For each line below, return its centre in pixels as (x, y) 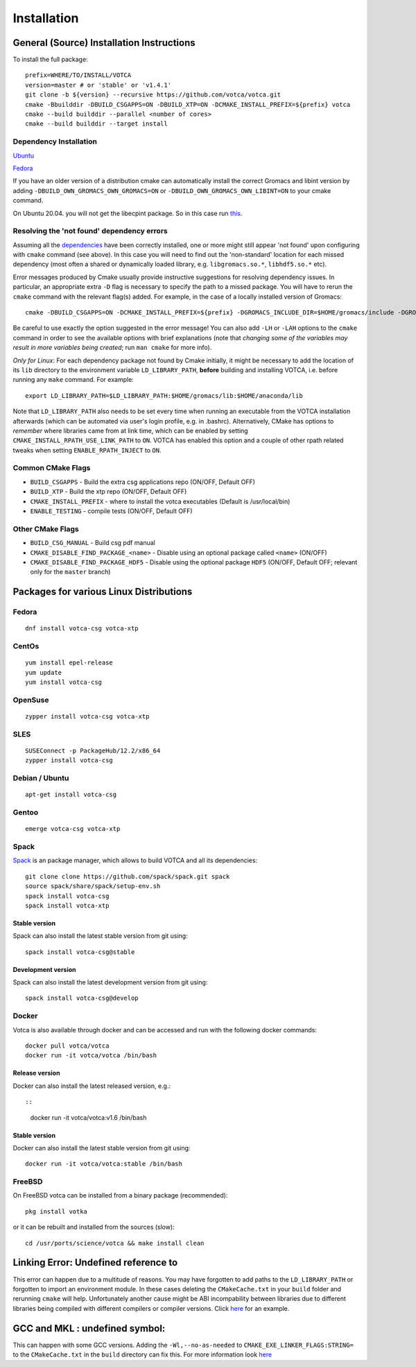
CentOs (26, 646)
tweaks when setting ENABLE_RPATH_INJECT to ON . (87, 450)
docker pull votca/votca (67, 1046)
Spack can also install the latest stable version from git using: (100, 936)
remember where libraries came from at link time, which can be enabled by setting (131, 430)
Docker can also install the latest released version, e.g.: (92, 1086)
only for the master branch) (70, 572)
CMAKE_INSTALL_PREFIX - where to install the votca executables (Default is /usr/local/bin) (160, 501)
